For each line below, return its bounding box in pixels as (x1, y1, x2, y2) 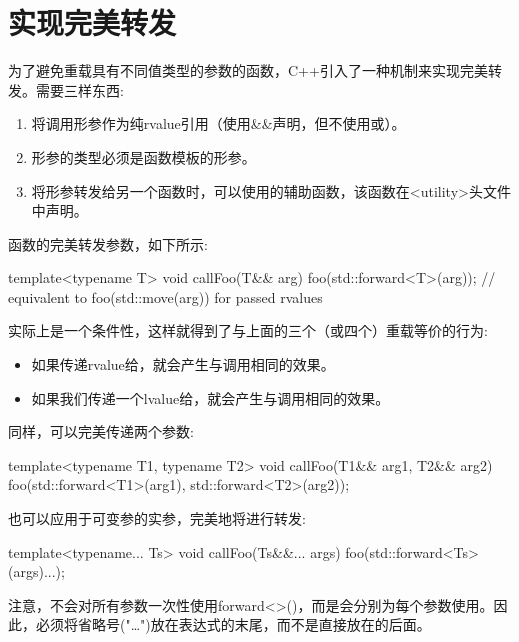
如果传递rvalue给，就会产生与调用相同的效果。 (31, 354, 335, 375)
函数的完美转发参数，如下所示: (8, 233, 208, 254)
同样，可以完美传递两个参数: (8, 421, 194, 442)
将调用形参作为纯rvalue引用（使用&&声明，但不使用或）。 (31, 113, 406, 134)
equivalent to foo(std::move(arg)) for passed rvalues (8, 286, 323, 307)
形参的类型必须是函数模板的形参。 (31, 146, 256, 167)
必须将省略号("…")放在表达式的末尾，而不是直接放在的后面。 (35, 614, 431, 635)
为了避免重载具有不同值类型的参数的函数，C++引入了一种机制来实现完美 (8, 60, 488, 81)
